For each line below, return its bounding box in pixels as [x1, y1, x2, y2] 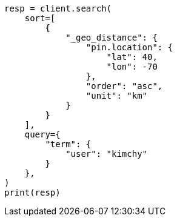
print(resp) [4, 188, 61, 197]
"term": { [45, 139, 92, 149]
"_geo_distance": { [65, 33, 158, 42]
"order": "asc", [85, 81, 163, 91]
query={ [24, 130, 61, 139]
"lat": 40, [106, 52, 158, 62]
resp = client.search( [4, 4, 112, 13]
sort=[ [24, 13, 56, 23]
